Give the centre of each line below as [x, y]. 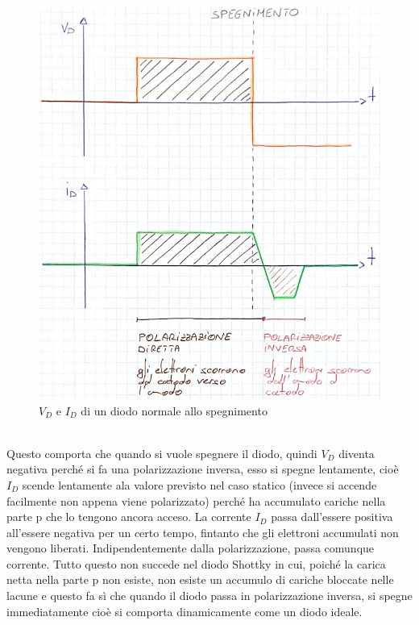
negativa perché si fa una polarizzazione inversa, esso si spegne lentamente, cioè [203, 469]
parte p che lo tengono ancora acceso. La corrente [129, 517]
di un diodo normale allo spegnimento [174, 410]
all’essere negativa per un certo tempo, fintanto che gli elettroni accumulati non [203, 532]
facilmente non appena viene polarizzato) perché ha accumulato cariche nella [196, 500]
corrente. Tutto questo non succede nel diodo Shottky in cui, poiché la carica [196, 563]
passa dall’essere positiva [332, 517]
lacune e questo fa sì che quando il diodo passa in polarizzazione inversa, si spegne [209, 596]
